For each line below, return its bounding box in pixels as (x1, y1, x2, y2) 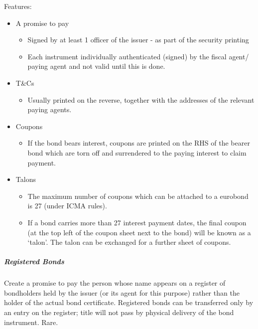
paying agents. (27, 104, 72, 115)
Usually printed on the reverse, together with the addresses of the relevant (27, 94, 255, 105)
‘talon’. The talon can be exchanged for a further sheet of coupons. (27, 237, 231, 247)
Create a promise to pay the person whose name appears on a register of (4, 278, 226, 288)
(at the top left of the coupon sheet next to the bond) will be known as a (27, 227, 251, 237)
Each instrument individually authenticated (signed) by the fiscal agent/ (27, 51, 249, 61)
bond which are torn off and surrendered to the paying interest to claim (27, 147, 247, 158)
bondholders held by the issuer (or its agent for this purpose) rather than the (4, 287, 240, 298)
